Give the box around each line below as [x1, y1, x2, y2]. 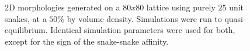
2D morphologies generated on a [5, 1, 120, 13]
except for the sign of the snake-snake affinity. [5, 35, 169, 47]
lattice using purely [146, 1, 216, 13]
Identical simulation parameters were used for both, [50, 24, 235, 36]
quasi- [224, 12, 246, 24]
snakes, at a [5, 12, 47, 24]
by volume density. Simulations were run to [67, 12, 222, 24]
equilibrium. [5, 24, 48, 36]
